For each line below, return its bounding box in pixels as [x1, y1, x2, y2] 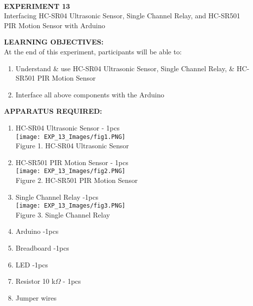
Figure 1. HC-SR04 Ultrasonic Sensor [15, 140, 129, 151]
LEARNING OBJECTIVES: [4, 37, 104, 47]
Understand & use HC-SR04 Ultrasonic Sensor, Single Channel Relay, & [15, 63, 235, 73]
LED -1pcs [15, 259, 48, 269]
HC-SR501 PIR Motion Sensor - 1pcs [15, 157, 128, 167]
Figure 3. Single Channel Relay [15, 209, 110, 219]
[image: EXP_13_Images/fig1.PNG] [15, 133, 126, 140]
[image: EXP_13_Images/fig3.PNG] [15, 202, 126, 210]
